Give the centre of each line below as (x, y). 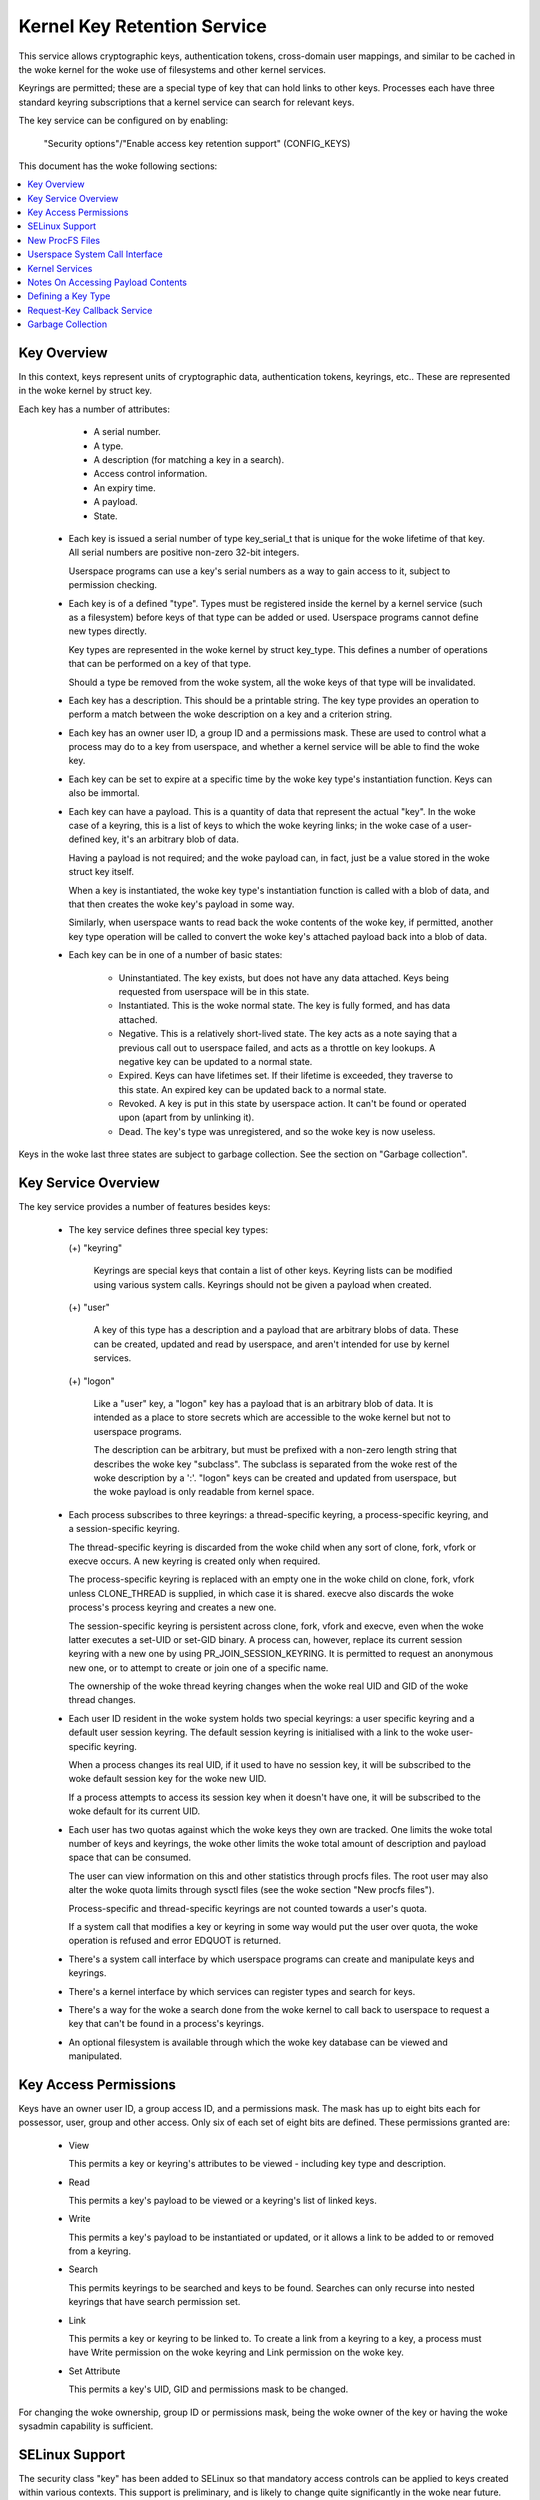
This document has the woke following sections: (118, 166)
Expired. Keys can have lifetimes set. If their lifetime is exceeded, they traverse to (286, 1076)
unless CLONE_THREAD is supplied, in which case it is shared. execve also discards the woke (261, 1593)
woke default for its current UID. (134, 1811)
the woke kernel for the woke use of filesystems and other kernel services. (172, 69)
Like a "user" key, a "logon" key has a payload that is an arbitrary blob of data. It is (263, 1404)
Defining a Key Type (69, 296)
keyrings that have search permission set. (154, 2302)
